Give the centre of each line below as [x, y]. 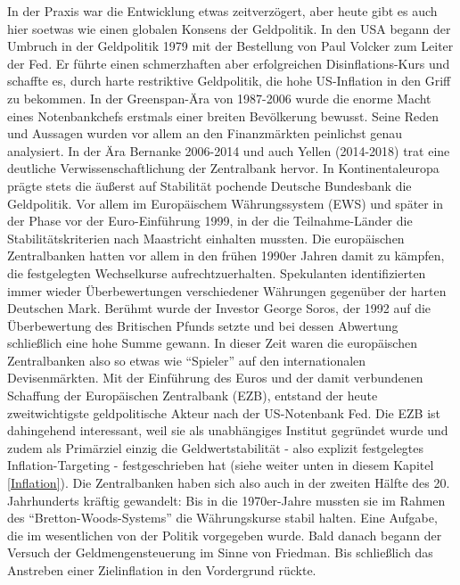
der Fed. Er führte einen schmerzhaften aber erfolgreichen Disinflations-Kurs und [229, 63]
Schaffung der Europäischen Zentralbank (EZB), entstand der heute [193, 395]
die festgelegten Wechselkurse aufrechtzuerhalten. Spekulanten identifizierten [217, 272]
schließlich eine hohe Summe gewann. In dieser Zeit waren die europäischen [212, 343]
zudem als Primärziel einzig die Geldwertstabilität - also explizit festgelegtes [216, 447]
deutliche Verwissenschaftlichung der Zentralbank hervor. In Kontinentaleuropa [223, 168]
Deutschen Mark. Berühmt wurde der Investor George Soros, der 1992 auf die [219, 308]
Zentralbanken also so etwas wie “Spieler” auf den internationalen [187, 360]
